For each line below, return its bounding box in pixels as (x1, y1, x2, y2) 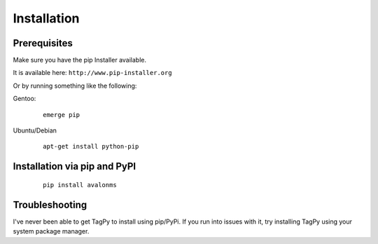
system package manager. (13, 227, 90, 236)
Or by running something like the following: (13, 81, 137, 90)
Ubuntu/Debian (13, 126, 57, 135)
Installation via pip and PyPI (13, 161, 136, 172)
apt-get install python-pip (43, 142, 139, 151)
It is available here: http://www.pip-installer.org (13, 69, 172, 77)
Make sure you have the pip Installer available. (13, 56, 147, 65)
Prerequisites (13, 37, 73, 49)
